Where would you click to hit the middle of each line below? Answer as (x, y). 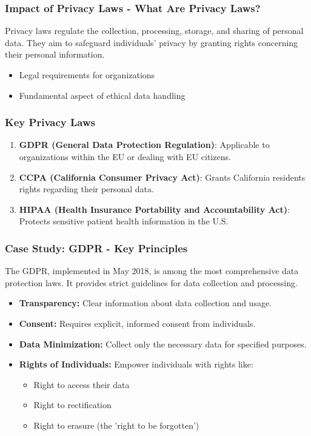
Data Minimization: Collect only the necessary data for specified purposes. (163, 344)
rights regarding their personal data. (86, 189)
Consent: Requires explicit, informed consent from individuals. (137, 323)
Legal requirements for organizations (87, 75)
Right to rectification (72, 405)
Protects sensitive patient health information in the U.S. (124, 221)
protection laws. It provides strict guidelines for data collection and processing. (151, 282)
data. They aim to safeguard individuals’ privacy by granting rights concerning (152, 42)
